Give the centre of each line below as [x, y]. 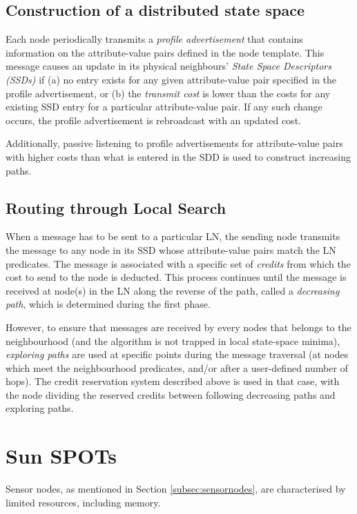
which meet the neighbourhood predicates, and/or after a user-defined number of [177, 367]
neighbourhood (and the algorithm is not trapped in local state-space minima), [173, 340]
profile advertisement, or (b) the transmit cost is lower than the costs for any [168, 93]
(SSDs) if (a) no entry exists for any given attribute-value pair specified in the [171, 79]
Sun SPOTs [61, 456]
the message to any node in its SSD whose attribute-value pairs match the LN [171, 249]
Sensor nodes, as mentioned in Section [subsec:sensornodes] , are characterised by [176, 489]
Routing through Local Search [116, 207]
